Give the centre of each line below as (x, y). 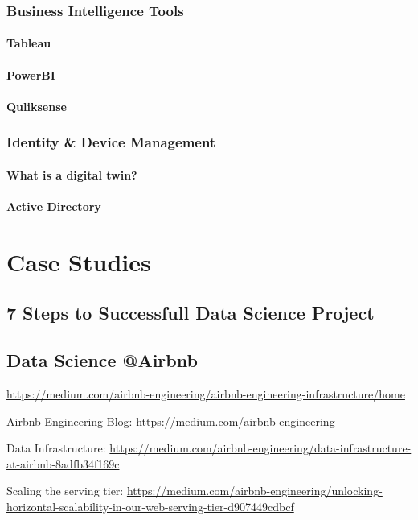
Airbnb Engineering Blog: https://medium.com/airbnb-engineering (171, 421)
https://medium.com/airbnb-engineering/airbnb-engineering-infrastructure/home (206, 393)
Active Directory (54, 206)
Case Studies (79, 261)
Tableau (29, 43)
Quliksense (37, 106)
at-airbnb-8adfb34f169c (63, 463)
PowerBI (31, 74)
